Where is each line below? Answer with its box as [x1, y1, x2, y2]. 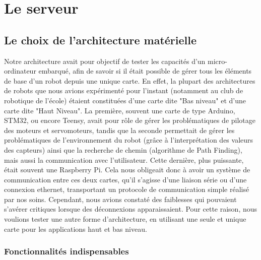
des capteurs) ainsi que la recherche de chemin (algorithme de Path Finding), [4, 144, 242, 155]
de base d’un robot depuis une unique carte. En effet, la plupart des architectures [4, 75, 255, 86]
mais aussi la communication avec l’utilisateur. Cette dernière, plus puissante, [4, 154, 244, 165]
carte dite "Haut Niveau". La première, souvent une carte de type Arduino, [4, 105, 235, 115]
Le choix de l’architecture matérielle [4, 32, 197, 47]
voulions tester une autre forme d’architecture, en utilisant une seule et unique [4, 214, 246, 224]
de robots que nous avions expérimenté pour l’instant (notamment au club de [4, 85, 243, 96]
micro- [208, 55, 227, 66]
